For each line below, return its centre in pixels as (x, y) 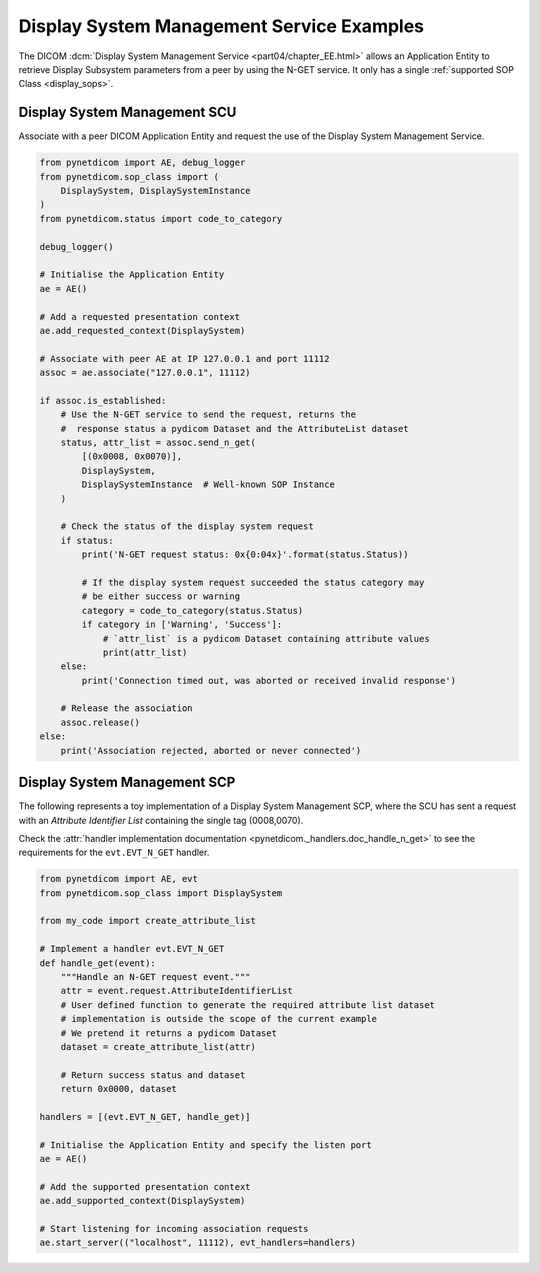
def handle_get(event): (98, 963)
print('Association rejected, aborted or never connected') (211, 750)
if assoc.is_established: (103, 400)
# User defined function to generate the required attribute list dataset (247, 1004)
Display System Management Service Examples (221, 26)
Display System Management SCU (127, 112)
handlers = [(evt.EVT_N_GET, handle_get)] (145, 1116)
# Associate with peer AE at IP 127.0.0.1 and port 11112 (184, 358)
